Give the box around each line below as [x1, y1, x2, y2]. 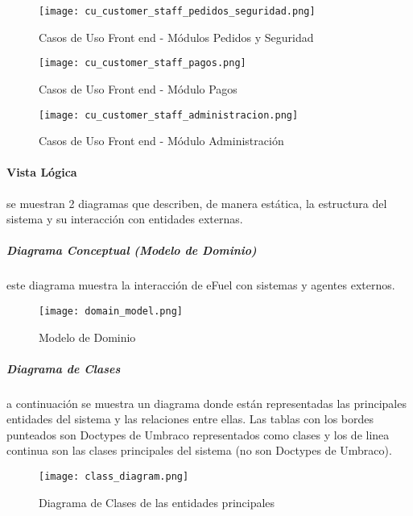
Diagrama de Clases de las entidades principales [39, 493, 275, 510]
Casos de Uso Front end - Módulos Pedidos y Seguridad [39, 28, 314, 45]
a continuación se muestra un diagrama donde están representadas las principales [6, 394, 407, 411]
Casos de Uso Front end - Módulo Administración [39, 132, 284, 149]
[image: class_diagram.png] [39, 471, 189, 483]
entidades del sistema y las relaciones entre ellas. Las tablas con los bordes [6, 410, 374, 427]
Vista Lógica [6, 164, 77, 181]
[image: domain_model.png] [39, 305, 183, 317]
